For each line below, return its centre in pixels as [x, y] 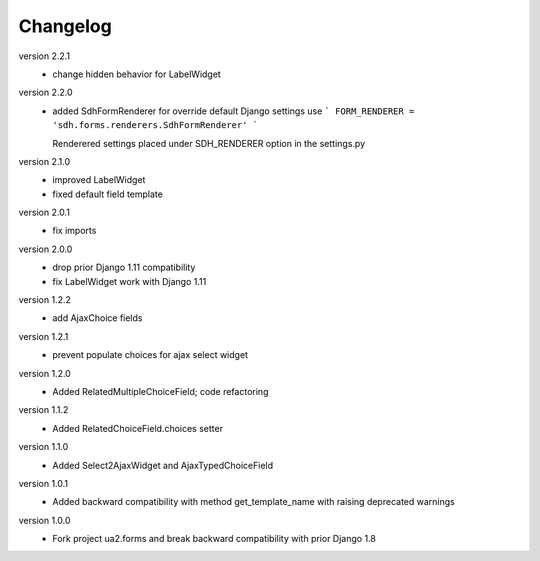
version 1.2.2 [45, 300]
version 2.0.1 [44, 212]
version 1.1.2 [43, 410]
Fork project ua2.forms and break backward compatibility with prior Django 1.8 [214, 539]
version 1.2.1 [43, 336]
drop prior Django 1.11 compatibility [124, 267]
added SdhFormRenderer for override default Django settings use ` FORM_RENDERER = [233, 111]
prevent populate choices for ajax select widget [150, 355]
